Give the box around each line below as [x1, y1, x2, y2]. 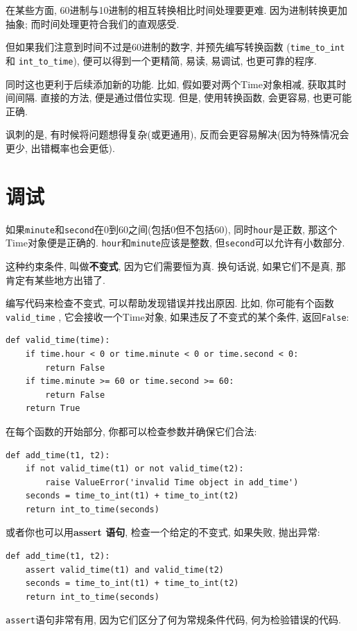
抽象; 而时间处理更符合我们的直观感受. [6, 16, 180, 31]
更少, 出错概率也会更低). [6, 140, 115, 155]
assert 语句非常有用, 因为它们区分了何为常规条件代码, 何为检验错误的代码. [6, 612, 341, 627]
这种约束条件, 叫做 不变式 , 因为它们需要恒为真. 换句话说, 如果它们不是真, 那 [6, 258, 346, 273]
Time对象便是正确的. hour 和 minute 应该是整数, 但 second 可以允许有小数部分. [6, 235, 345, 250]
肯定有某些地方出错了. [6, 272, 105, 287]
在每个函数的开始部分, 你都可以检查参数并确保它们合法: [6, 423, 257, 438]
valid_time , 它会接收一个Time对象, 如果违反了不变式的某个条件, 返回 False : [6, 309, 349, 323]
